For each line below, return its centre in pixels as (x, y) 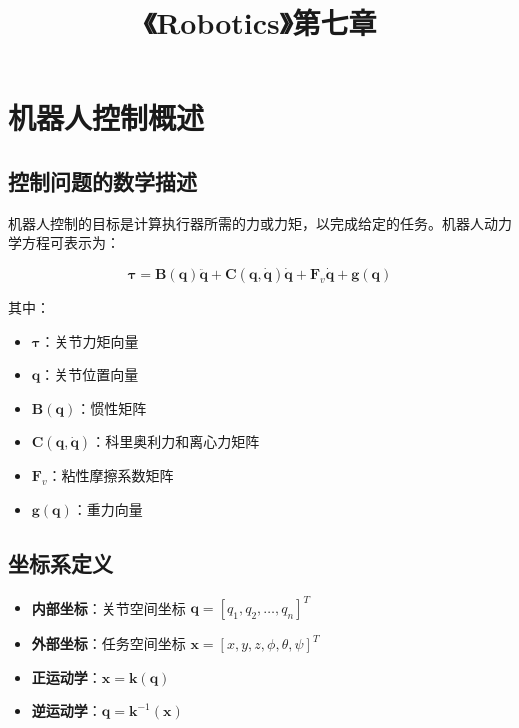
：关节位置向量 (89, 374)
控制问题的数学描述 (102, 180)
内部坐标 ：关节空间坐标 (108, 607)
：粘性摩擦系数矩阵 (110, 475)
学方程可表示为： (64, 242)
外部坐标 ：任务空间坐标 (108, 643)
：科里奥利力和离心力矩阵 (175, 441)
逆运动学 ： (66, 710)
